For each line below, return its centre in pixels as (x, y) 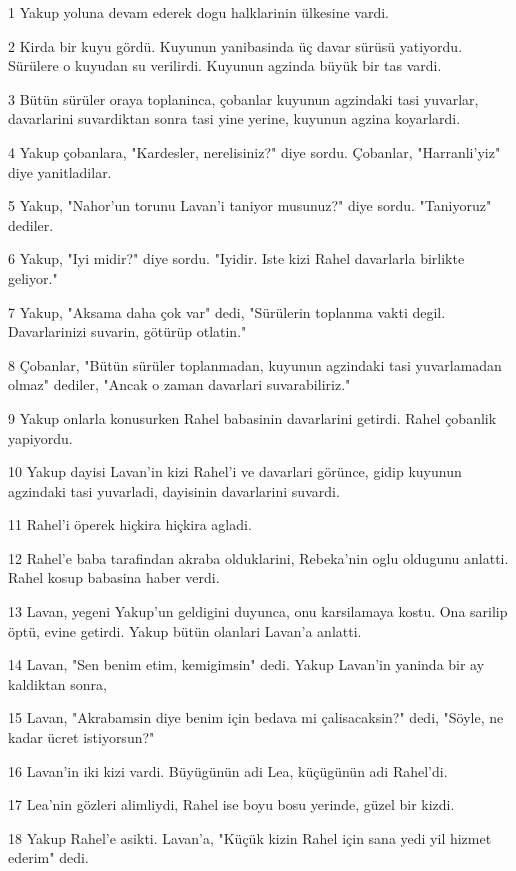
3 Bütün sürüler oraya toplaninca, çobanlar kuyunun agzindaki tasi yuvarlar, (243, 98)
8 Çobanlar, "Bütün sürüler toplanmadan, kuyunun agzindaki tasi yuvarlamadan (255, 364)
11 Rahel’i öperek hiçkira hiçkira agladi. (130, 524)
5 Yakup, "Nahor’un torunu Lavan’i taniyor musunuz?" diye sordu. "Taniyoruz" (250, 205)
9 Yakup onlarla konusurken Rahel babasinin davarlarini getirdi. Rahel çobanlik (252, 417)
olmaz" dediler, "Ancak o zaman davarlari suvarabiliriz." (179, 384)
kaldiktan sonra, (57, 683)
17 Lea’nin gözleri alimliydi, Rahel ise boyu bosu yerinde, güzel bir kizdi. (231, 804)
